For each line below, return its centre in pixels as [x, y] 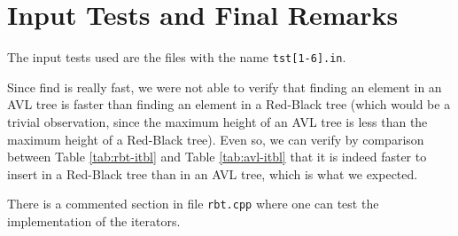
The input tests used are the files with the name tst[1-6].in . [177, 57]
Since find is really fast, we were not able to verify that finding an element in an [225, 87]
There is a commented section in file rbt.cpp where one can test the [193, 204]
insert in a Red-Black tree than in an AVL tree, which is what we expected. [213, 173]
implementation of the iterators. [94, 221]
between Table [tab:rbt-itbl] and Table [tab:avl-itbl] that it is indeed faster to [217, 157]
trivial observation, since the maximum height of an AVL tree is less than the [217, 121]
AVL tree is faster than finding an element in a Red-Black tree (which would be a [229, 104]
